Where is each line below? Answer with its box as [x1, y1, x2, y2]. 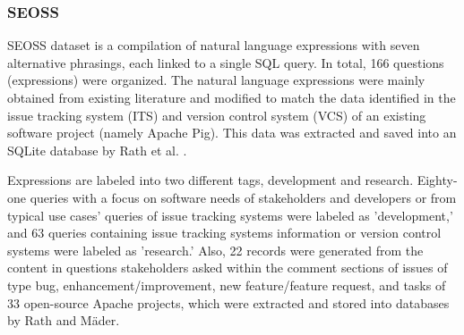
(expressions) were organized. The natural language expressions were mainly [7, 71, 425, 89]
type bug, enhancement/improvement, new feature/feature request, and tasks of [7, 275, 446, 294]
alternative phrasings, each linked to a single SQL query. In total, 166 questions [7, 53, 444, 71]
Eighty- [417, 171, 458, 189]
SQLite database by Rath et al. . [7, 140, 187, 159]
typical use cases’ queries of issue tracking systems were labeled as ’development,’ [7, 205, 453, 224]
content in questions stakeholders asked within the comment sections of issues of [7, 258, 448, 277]
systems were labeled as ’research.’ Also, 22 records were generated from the [7, 240, 424, 259]
